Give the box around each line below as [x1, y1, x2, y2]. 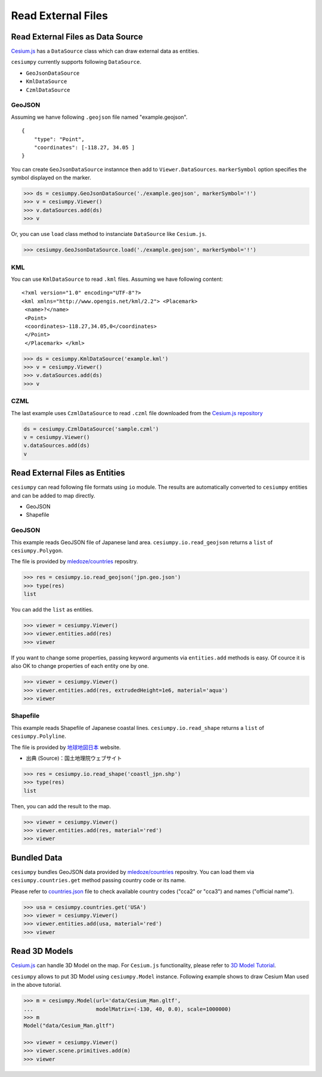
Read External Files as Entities [11, 468, 125, 478]
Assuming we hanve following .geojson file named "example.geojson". [11, 113, 188, 121]
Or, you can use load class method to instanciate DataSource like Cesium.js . [11, 231, 207, 238]
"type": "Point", [33, 136, 85, 143]
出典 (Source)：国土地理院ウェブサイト [26, 754, 122, 762]
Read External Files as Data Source [11, 32, 143, 42]
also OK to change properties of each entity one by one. [11, 662, 149, 670]
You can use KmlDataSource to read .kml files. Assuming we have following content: [11, 275, 224, 283]
